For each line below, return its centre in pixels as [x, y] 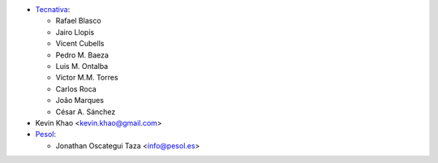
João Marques [80, 101]
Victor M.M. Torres [87, 78]
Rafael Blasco [78, 21]
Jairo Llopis [75, 32]
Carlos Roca [76, 88]
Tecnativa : [53, 9]
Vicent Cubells [80, 44]
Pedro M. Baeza [82, 55]
